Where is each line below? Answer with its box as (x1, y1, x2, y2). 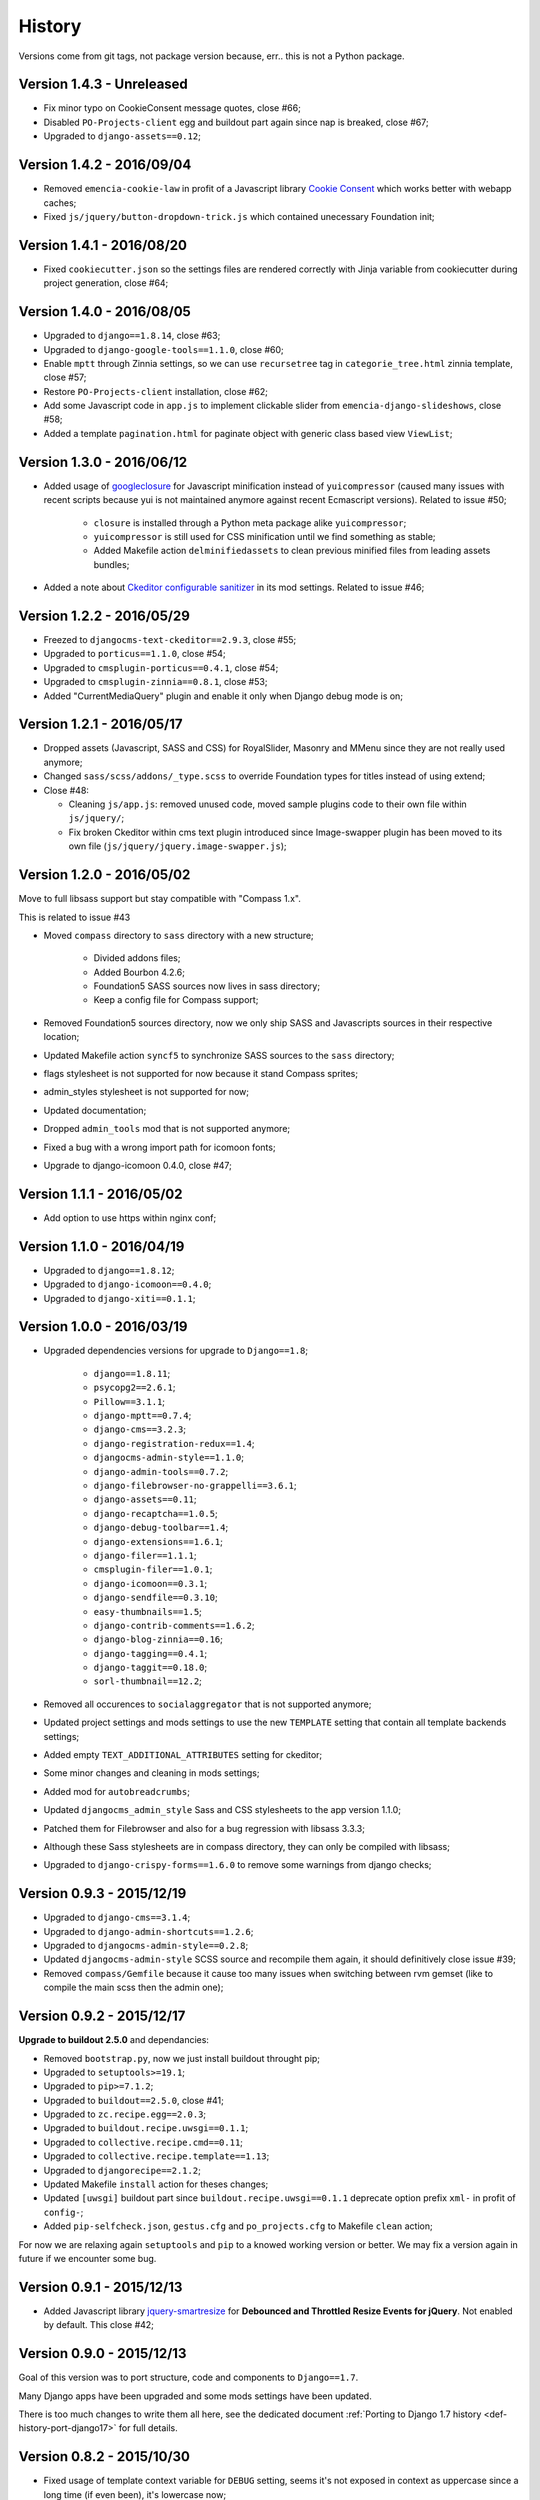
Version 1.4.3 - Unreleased (18, 76, 189, 93)
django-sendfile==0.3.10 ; (93, 1591, 219, 1604)
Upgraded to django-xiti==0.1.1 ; (43, 1292, 196, 1304)
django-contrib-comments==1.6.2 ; (93, 1619, 255, 1631)
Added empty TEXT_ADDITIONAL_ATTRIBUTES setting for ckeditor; (43, 1749, 323, 1761)
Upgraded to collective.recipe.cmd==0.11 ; (43, 2136, 244, 2148)
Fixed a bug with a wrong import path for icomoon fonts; (43, 1141, 276, 1153)
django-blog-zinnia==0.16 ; (93, 1633, 224, 1645)
